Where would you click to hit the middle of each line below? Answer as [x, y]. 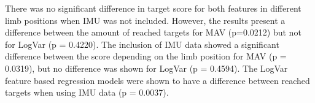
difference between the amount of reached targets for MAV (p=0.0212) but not [153, 32]
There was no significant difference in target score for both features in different [153, 8]
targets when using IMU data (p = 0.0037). [87, 92]
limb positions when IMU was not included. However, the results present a [145, 20]
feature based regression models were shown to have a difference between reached [157, 80]
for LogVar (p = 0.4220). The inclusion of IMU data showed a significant [142, 44]
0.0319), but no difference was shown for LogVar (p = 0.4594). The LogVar [146, 68]
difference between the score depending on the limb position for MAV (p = [146, 56]
